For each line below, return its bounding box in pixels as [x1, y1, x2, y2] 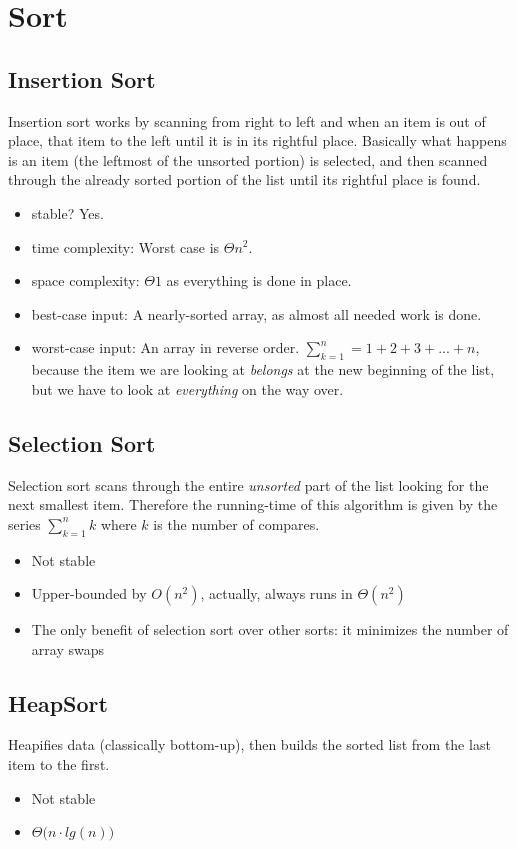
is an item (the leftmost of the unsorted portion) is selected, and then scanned [8, 149, 488, 170]
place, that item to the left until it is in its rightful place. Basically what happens [8, 130, 507, 151]
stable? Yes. [31, 202, 104, 223]
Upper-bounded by [31, 583, 147, 604]
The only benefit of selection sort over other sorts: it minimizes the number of [31, 619, 509, 640]
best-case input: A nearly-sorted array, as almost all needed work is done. [31, 303, 482, 324]
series [8, 513, 41, 534]
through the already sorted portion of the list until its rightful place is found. [8, 169, 481, 190]
